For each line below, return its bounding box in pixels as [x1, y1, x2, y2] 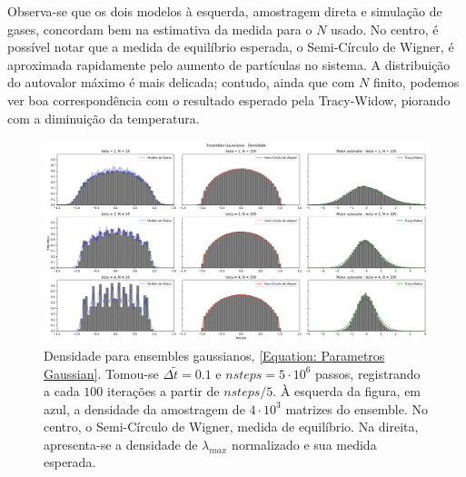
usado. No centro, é [331, 19, 439, 38]
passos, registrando [315, 363, 421, 383]
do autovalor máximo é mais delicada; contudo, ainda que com [7, 73, 355, 92]
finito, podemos [372, 73, 460, 92]
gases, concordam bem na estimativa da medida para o [7, 19, 312, 38]
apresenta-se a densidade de [44, 434, 198, 453]
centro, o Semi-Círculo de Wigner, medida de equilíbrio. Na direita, [44, 417, 419, 436]
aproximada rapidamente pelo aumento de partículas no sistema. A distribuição [7, 55, 451, 74]
